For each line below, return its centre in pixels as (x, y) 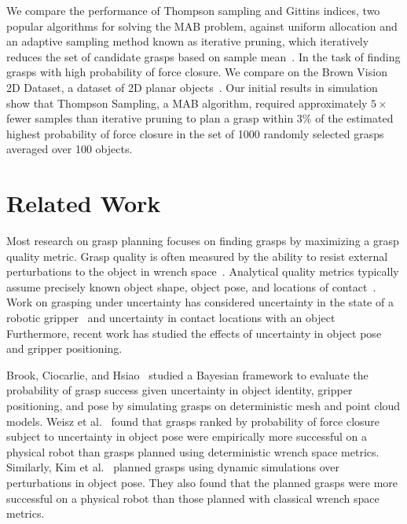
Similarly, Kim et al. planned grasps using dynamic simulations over (173, 467)
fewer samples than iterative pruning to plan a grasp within (150, 118)
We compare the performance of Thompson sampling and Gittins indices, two (193, 10)
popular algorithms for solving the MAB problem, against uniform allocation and (202, 26)
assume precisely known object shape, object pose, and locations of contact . (191, 286)
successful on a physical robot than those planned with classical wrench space (193, 498)
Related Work (84, 203)
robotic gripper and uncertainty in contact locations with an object (171, 318)
